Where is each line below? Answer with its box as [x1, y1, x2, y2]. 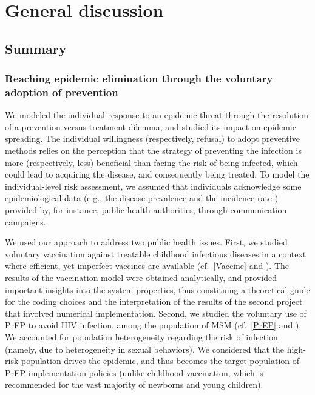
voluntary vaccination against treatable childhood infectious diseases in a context [5, 247, 307, 260]
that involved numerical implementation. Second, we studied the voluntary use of [5, 307, 307, 319]
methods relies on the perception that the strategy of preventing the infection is [5, 144, 302, 157]
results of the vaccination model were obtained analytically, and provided [5, 271, 277, 284]
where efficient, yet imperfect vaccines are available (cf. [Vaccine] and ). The [5, 259, 289, 272]
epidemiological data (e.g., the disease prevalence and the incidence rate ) [5, 191, 279, 204]
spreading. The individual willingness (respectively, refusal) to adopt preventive [5, 132, 300, 145]
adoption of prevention [5, 85, 118, 99]
